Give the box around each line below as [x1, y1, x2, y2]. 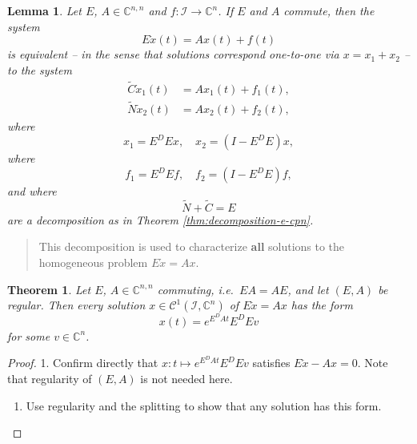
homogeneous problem [38, 254, 148, 271]
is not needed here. [140, 370, 233, 387]
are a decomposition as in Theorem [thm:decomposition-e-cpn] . [7, 211, 314, 228]
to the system [7, 61, 72, 78]
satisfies [252, 354, 291, 371]
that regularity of [7, 370, 92, 387]
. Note [357, 354, 388, 371]
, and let [287, 281, 329, 297]
